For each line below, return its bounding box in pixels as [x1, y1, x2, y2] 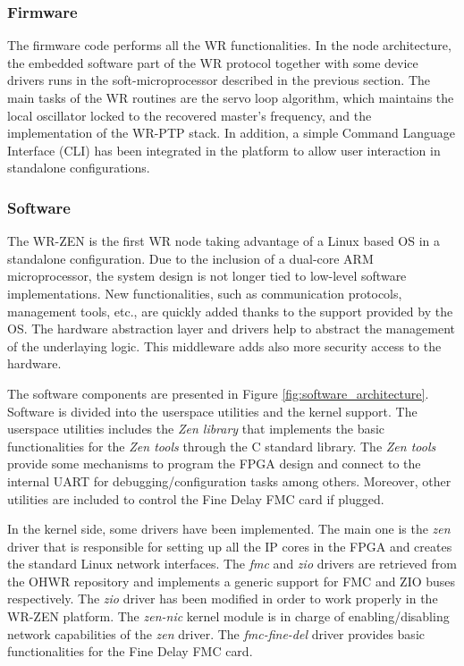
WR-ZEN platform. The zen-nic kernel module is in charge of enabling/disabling [7, 607, 450, 626]
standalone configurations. [7, 158, 150, 177]
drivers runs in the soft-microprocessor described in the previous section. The [7, 71, 431, 89]
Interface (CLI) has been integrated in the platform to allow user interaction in [7, 140, 441, 159]
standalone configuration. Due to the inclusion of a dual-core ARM [7, 249, 374, 267]
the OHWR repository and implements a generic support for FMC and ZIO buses [7, 571, 456, 590]
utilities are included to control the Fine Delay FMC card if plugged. [7, 489, 384, 508]
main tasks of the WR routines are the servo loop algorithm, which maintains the [7, 89, 454, 106]
